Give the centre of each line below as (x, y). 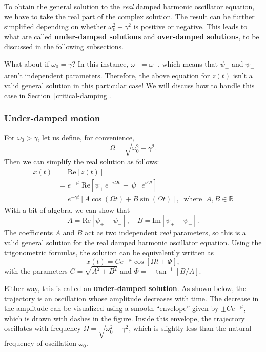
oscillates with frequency (43, 328)
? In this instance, (100, 63)
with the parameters (36, 271)
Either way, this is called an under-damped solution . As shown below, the (125, 288)
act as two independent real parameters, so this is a (165, 232)
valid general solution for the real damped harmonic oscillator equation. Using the (133, 242)
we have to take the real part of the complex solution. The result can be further (129, 16)
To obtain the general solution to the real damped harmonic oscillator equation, (129, 6)
